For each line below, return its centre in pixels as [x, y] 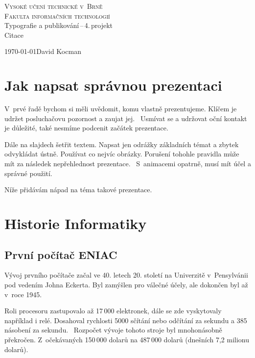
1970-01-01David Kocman [43, 51]
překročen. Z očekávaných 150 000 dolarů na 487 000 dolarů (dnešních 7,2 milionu [127, 339]
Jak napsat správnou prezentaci [113, 85]
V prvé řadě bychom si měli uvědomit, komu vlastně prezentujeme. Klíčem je [121, 109]
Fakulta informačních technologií [57, 15]
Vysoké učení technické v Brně [54, 6]
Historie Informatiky [76, 223]
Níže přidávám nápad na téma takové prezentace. [78, 190]
